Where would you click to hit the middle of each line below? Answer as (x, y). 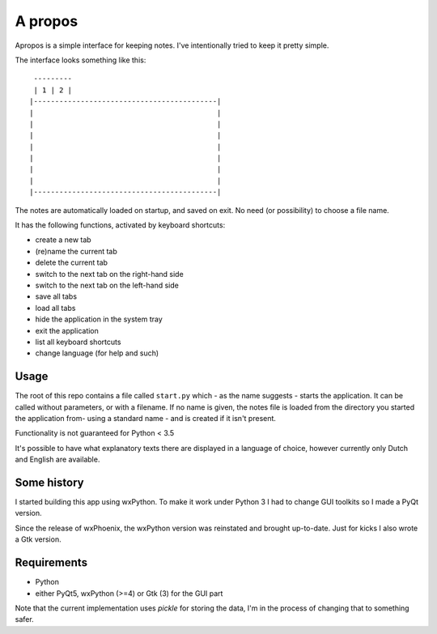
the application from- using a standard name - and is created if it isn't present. (146, 418)
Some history (49, 482)
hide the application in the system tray (99, 319)
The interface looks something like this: (81, 60)
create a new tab (64, 240)
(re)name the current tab (76, 251)
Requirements (51, 563)
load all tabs (55, 308)
